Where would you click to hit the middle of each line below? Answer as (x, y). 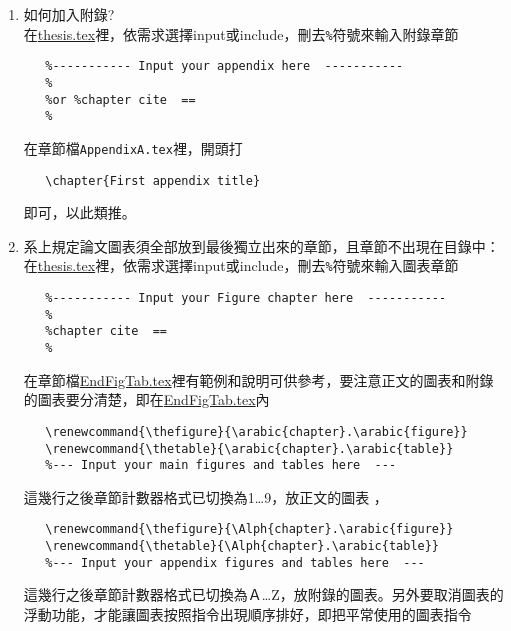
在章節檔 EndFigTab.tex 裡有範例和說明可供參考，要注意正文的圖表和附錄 (258, 379)
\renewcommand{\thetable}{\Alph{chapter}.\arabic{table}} (242, 546)
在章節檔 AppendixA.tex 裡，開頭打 (133, 147)
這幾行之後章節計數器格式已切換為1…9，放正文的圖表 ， (205, 496)
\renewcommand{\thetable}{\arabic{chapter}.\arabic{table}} (249, 448)
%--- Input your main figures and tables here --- (221, 465)
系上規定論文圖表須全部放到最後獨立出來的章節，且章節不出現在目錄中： (261, 245)
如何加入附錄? (69, 14)
